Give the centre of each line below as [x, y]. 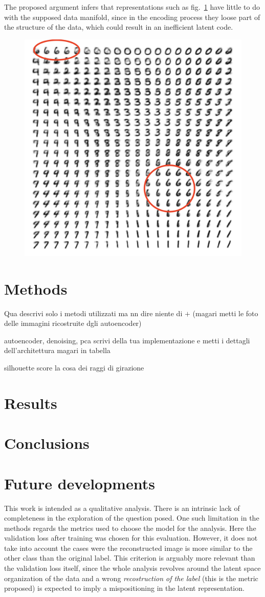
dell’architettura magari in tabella [57, 350]
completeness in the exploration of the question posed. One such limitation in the [132, 518]
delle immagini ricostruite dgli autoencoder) [73, 323]
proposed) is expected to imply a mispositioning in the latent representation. [124, 588]
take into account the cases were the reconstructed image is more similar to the [128, 548]
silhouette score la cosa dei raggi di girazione [74, 368]
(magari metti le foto [225, 313]
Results [31, 403]
